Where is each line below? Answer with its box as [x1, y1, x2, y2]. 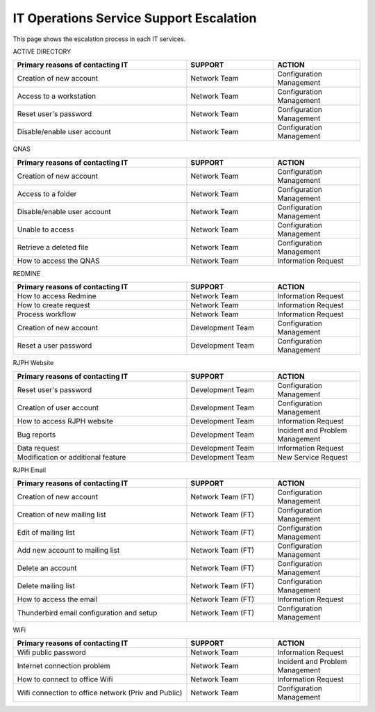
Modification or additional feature [17, 452, 126, 462]
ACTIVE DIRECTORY [12, 47, 72, 56]
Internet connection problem [17, 661, 110, 671]
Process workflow [17, 309, 76, 319]
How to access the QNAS [17, 256, 100, 266]
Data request [17, 443, 60, 453]
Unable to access [17, 225, 74, 234]
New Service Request [276, 452, 349, 462]
